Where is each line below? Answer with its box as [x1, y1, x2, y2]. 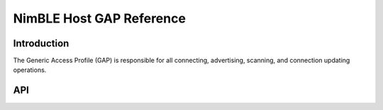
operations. [13, 66, 47, 74]
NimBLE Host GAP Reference [13, 11, 186, 26]
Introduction [13, 37, 70, 49]
